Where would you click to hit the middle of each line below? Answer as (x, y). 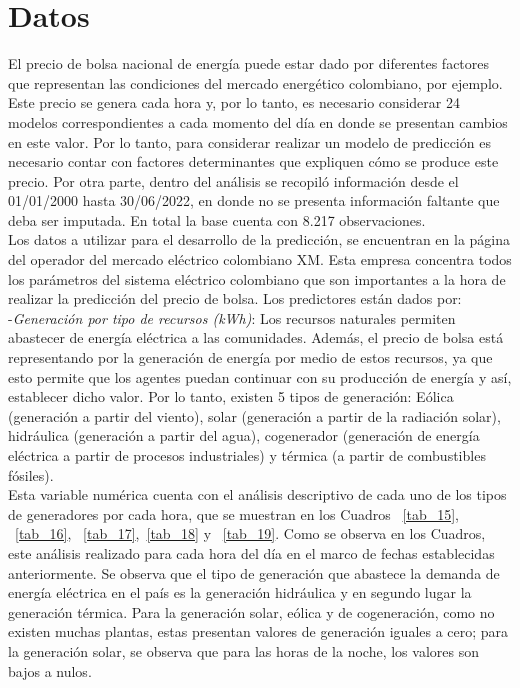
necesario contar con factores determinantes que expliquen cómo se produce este (253, 161)
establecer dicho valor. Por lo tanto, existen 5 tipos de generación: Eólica (231, 396)
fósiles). (31, 474)
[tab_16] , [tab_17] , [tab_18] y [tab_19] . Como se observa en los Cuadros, (250, 533)
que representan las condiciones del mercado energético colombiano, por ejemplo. (255, 82)
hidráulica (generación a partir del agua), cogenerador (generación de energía (244, 435)
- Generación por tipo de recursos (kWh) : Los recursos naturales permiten (232, 317)
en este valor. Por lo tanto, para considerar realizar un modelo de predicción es (249, 141)
